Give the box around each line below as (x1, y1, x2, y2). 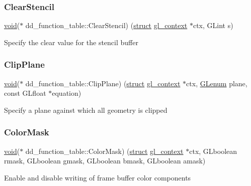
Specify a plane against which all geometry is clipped (4, 104, 168, 115)
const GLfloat (4, 88, 46, 98)
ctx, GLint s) (193, 20, 233, 31)
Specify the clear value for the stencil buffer (4, 37, 138, 47)
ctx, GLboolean (189, 145, 237, 156)
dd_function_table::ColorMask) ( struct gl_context (25, 145, 184, 156)
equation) (52, 88, 81, 98)
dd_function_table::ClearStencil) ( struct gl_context (25, 20, 188, 31)
